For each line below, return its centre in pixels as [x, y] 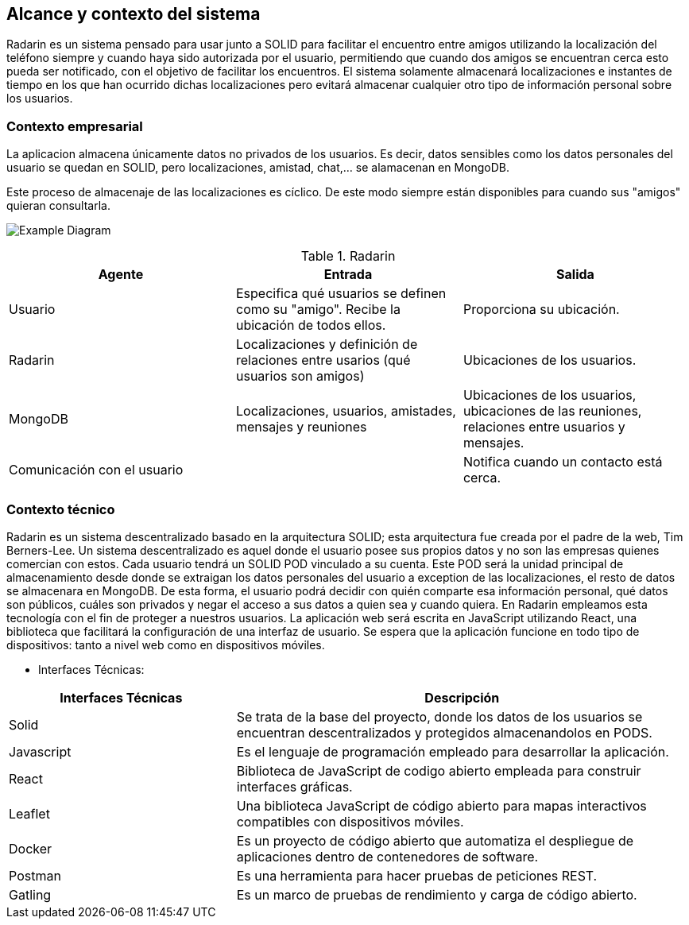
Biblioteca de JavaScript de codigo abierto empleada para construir [439, 770]
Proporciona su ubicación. [541, 310]
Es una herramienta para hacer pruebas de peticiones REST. [417, 875]
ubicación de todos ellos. [311, 325]
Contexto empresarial [75, 126]
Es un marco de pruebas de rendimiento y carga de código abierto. [437, 894]
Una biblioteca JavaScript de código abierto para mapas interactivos [441, 805]
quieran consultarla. [58, 206]
